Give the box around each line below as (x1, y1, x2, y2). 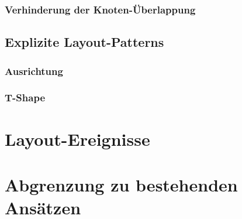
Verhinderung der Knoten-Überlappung (5, 2, 196, 16)
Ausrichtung (5, 63, 63, 78)
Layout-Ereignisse (5, 126, 150, 150)
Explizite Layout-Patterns (5, 33, 164, 51)
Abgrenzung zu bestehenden (5, 172, 238, 196)
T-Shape (5, 90, 46, 105)
